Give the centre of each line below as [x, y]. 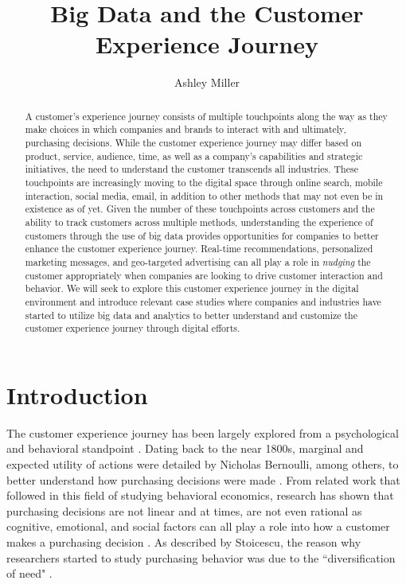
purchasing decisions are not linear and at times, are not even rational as [184, 510]
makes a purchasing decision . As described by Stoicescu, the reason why [184, 541]
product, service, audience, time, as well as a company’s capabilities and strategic [194, 156]
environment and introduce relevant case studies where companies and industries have [203, 301]
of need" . [29, 573]
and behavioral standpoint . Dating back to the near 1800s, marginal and [185, 448]
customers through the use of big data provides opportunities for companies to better [202, 235]
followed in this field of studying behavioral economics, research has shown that [200, 495]
